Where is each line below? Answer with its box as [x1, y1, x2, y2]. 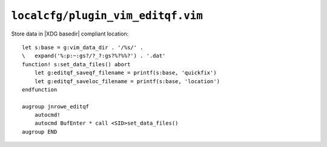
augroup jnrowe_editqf [22, 103, 90, 110]
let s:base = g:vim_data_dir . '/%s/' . [22, 44, 144, 51]
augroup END [22, 128, 58, 135]
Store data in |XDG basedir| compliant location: [11, 30, 129, 37]
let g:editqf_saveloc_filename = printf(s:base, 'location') [34, 78, 220, 84]
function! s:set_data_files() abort [22, 61, 131, 67]
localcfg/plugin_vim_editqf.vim [11, 9, 203, 22]
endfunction [22, 86, 58, 93]
